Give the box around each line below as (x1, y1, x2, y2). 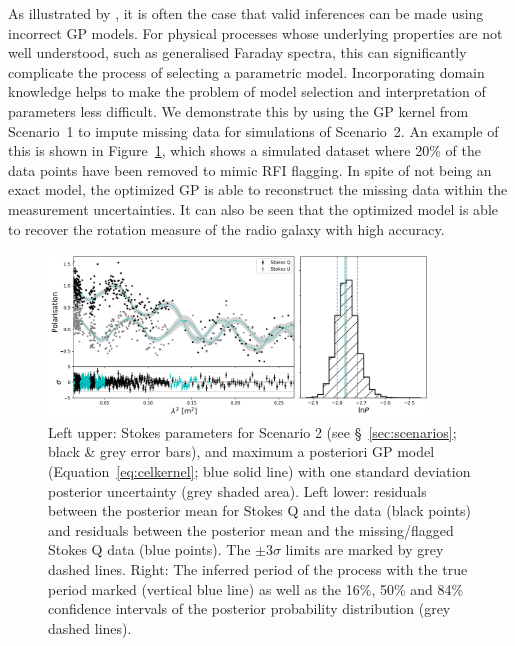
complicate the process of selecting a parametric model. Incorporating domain (8, 61, 485, 82)
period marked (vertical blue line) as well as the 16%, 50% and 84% (48, 578, 464, 599)
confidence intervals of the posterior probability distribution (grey (48, 598, 451, 619)
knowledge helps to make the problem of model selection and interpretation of (8, 81, 486, 102)
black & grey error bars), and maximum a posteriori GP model (48, 441, 435, 462)
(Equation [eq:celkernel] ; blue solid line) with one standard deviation (48, 460, 471, 481)
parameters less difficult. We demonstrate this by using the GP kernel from (8, 100, 469, 121)
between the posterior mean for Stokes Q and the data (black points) (48, 500, 472, 521)
